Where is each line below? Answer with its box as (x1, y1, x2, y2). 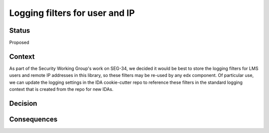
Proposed (9, 40, 29, 46)
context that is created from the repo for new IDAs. (9, 86, 114, 92)
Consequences (9, 115, 58, 124)
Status (9, 26, 30, 35)
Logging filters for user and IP (9, 7, 135, 18)
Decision (9, 99, 37, 108)
